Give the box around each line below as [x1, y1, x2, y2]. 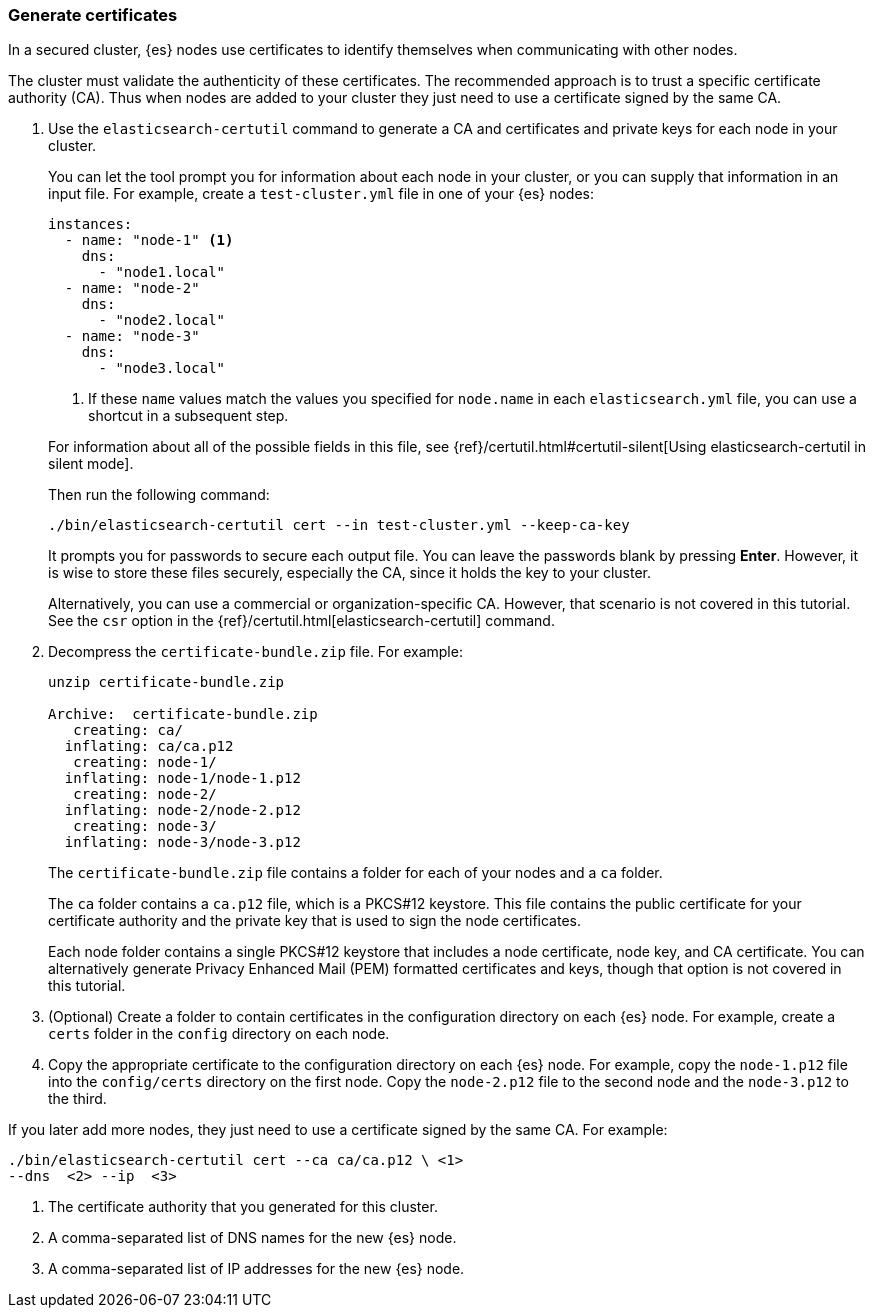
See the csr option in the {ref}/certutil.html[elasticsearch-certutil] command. [48, 612, 555, 630]
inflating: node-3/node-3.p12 [64, 834, 301, 851]
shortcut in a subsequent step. [88, 407, 289, 425]
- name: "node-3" [64, 328, 200, 345]
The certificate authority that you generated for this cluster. [48, 1198, 438, 1216]
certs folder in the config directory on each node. [48, 1025, 390, 1043]
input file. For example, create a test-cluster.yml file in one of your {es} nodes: [48, 185, 595, 203]
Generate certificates [8, 5, 178, 25]
